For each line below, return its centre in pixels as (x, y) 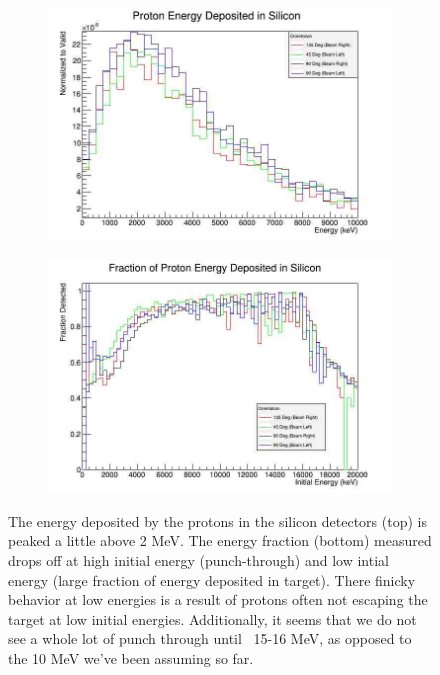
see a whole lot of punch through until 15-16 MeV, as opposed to (210, 638)
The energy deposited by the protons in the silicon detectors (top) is (217, 520)
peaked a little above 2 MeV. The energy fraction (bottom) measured (220, 540)
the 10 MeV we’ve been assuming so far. (131, 657)
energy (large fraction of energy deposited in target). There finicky (212, 579)
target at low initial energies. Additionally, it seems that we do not (212, 618)
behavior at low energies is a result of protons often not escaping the (218, 599)
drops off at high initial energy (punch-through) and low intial (198, 559)
